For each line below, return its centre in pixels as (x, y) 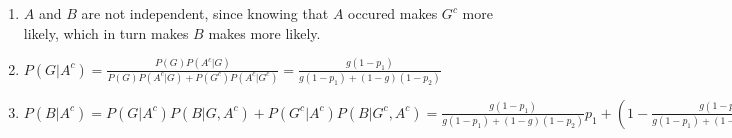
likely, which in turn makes (106, 32)
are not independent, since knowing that (205, 13)
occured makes (393, 13)
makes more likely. (264, 32)
